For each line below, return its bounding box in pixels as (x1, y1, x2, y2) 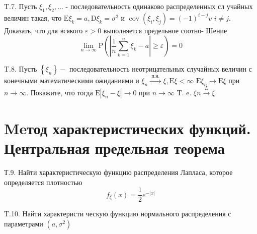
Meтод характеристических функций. (4, 118, 251, 138)
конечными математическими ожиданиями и (4, 75, 139, 86)
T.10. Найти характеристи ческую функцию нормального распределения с (4, 208, 231, 219)
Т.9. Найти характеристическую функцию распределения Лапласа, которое (4, 167, 233, 178)
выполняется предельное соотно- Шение (103, 25, 227, 35)
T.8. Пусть (4, 64, 37, 74)
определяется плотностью (4, 177, 82, 187)
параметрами (4, 218, 43, 228)
